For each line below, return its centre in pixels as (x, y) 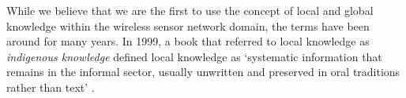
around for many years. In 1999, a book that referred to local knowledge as (188, 41)
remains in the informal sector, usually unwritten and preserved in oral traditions (203, 72)
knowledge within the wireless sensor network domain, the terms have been (188, 25)
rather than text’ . (51, 87)
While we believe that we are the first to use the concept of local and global (190, 10)
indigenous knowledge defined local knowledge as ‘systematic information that (194, 56)
